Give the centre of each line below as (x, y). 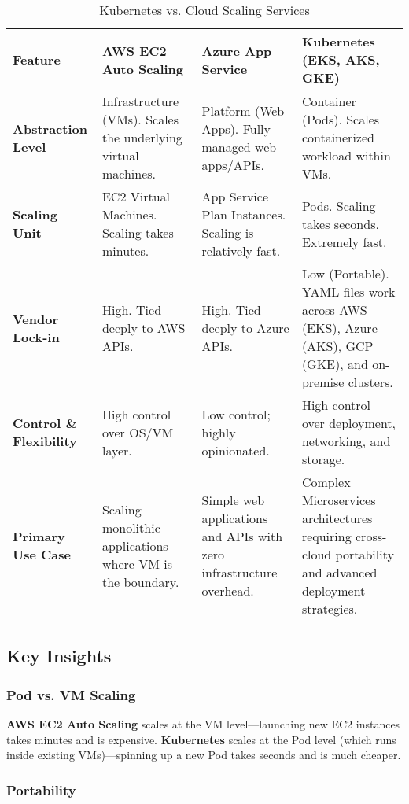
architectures (337, 518)
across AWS (334, 310)
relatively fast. (241, 251)
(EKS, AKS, (341, 59)
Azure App (237, 50)
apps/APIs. (233, 164)
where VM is (137, 563)
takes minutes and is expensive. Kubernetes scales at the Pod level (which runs (201, 739)
